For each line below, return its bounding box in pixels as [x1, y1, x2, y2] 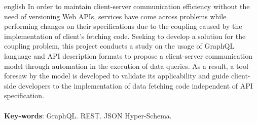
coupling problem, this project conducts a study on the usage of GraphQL [4, 40, 235, 51]
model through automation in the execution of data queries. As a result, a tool [4, 60, 248, 71]
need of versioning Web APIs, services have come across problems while [4, 11, 227, 21]
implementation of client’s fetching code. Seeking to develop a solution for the [4, 30, 246, 41]
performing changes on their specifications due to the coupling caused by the [4, 21, 242, 31]
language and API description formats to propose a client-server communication [4, 50, 252, 61]
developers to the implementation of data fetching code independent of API [18, 80, 253, 91]
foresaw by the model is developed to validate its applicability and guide [4, 70, 229, 81]
